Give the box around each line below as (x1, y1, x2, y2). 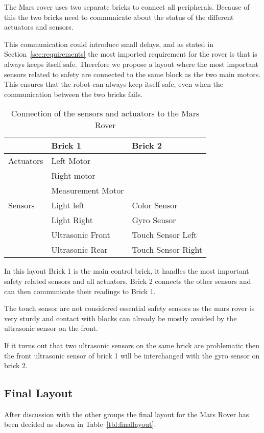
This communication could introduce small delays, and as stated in (4, 38, 213, 49)
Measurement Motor (51, 184, 124, 197)
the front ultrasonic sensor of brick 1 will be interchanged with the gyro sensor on (4, 350, 260, 360)
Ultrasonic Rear (51, 244, 108, 256)
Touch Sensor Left (132, 229, 197, 241)
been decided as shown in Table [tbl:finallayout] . (4, 419, 156, 429)
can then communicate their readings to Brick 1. (4, 285, 156, 296)
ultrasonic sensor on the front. (4, 323, 98, 333)
